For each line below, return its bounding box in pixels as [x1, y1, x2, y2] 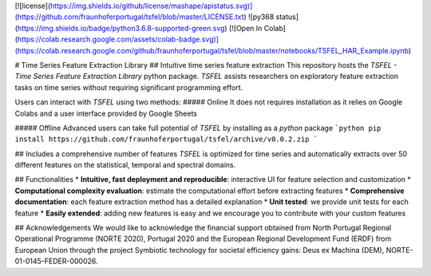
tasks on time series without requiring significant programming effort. [14, 82, 243, 92]
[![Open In [228, 23, 263, 33]
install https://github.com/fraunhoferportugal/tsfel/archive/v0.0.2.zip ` [14, 135, 318, 144]
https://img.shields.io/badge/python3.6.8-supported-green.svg [17, 23, 225, 33]
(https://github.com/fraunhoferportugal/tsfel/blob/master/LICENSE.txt [14, 12, 244, 22]
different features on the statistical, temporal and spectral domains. [14, 160, 236, 170]
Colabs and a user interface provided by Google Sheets [14, 108, 197, 118]
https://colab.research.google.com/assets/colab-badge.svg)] [17, 34, 219, 44]
